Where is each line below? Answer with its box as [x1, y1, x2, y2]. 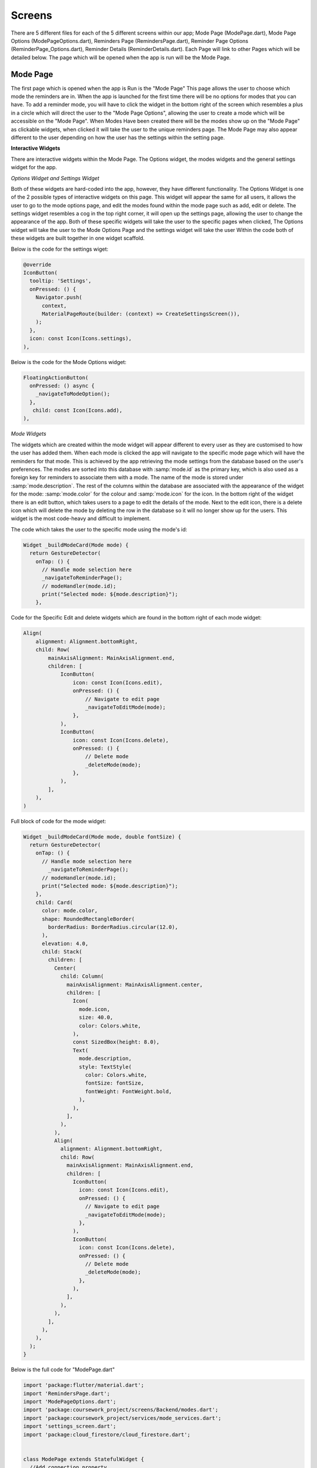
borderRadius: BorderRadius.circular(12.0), [48, 924, 178, 930]
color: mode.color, [42, 907, 98, 914]
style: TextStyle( [79, 1063, 132, 1070]
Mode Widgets [11, 430, 46, 437]
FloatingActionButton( [23, 374, 89, 381]
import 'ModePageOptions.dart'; [23, 1398, 117, 1405]
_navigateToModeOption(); [35, 390, 110, 398]
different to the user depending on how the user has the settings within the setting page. [11, 134, 225, 141]
